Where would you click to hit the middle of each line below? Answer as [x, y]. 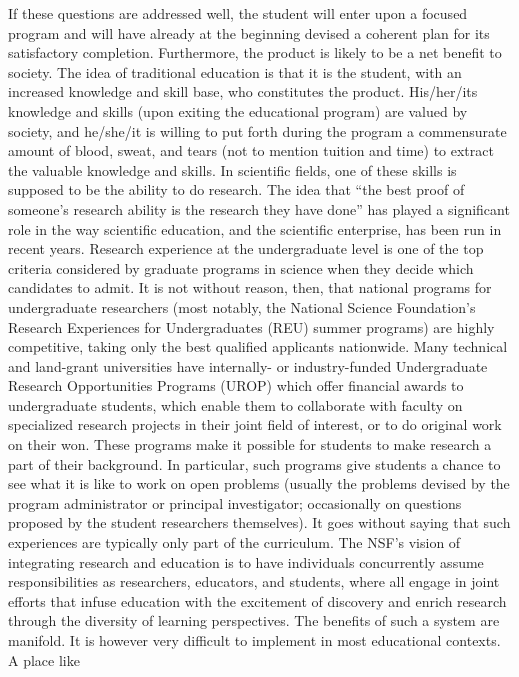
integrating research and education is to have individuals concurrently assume [246, 561]
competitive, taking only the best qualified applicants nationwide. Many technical [258, 346]
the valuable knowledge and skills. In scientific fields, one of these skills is [232, 169]
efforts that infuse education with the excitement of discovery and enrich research [257, 600]
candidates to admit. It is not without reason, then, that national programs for [250, 287]
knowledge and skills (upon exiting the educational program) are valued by [238, 110]
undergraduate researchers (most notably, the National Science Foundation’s [242, 306]
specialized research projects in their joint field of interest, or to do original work [255, 424]
